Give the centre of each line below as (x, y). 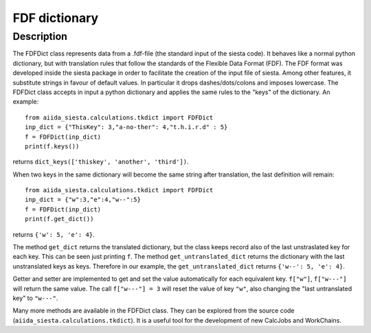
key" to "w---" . (35, 298)
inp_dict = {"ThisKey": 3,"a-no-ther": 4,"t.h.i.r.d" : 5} (126, 127)
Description (40, 36)
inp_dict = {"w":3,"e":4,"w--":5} (83, 200)
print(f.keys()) (52, 146)
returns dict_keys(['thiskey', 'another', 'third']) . (101, 162)
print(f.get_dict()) (59, 219)
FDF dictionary (56, 18)
